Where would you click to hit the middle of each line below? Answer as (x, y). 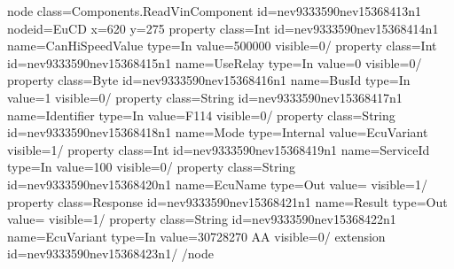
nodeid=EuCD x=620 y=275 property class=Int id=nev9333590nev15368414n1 (223, 28)
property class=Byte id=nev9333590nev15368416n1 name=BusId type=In (209, 80)
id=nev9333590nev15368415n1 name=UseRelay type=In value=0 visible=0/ (215, 62)
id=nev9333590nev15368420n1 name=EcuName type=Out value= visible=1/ (217, 184)
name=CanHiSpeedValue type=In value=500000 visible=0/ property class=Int (222, 46)
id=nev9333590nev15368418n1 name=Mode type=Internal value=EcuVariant (218, 132)
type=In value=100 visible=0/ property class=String (152, 167)
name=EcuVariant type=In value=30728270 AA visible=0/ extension (196, 236)
